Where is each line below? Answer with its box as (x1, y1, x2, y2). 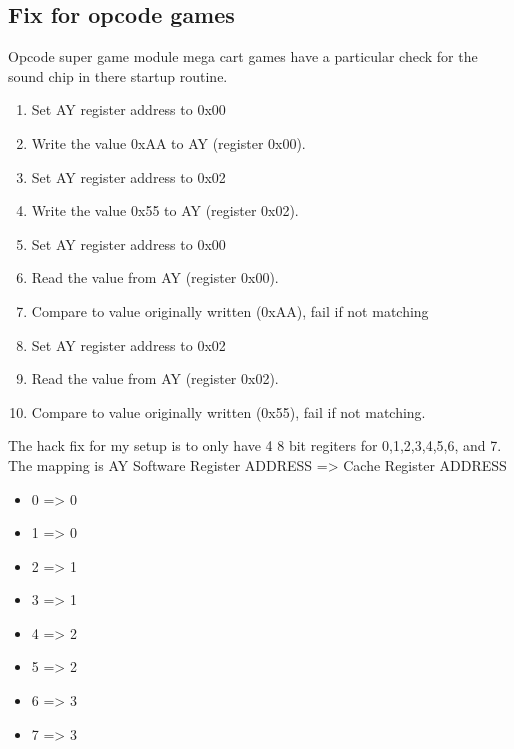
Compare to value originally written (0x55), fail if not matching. (31, 401, 426, 422)
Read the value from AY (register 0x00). (31, 267, 279, 288)
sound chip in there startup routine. (8, 65, 228, 86)
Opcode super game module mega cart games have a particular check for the (8, 46, 478, 67)
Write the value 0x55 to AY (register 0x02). (31, 200, 299, 221)
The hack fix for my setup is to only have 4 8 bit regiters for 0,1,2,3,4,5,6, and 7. (8, 435, 502, 456)
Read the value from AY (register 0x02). (31, 368, 279, 389)
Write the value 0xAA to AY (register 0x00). (31, 132, 306, 153)
